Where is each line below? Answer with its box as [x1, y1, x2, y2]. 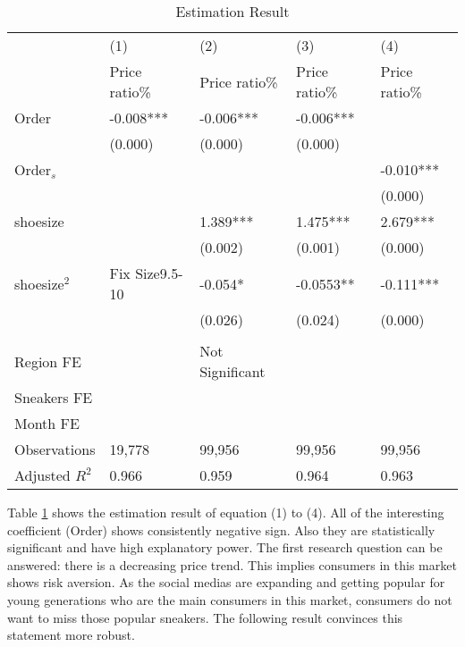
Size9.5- [135, 263, 183, 283]
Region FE [14, 350, 81, 372]
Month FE [14, 413, 80, 433]
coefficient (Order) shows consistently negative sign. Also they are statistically [7, 520, 435, 539]
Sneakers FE [14, 387, 93, 408]
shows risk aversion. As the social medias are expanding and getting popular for [7, 573, 445, 592]
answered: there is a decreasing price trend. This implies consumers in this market [7, 555, 457, 574]
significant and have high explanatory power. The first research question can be [7, 538, 443, 557]
